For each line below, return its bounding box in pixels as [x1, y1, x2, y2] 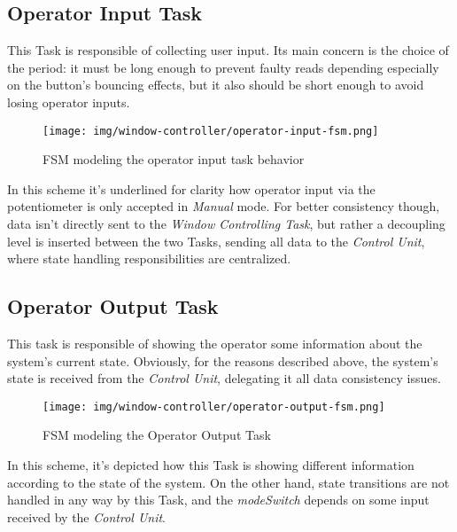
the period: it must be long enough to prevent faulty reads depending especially [7, 58, 439, 76]
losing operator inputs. [7, 92, 130, 111]
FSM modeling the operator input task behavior [43, 150, 305, 168]
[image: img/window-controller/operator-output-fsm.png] [43, 400, 385, 413]
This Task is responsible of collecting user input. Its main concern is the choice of [7, 41, 449, 59]
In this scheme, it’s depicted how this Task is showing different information [7, 456, 414, 474]
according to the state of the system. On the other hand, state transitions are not [7, 473, 450, 491]
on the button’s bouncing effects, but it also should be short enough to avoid [7, 75, 424, 94]
